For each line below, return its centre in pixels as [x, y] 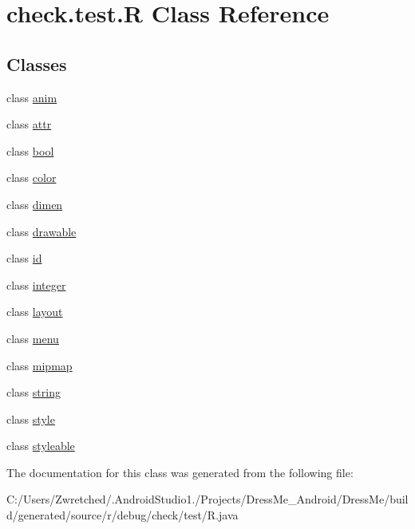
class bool [30, 150]
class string [34, 392]
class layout [35, 312]
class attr [29, 124]
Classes [37, 63]
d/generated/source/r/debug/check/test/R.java [123, 515]
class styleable [41, 446]
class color [32, 178]
